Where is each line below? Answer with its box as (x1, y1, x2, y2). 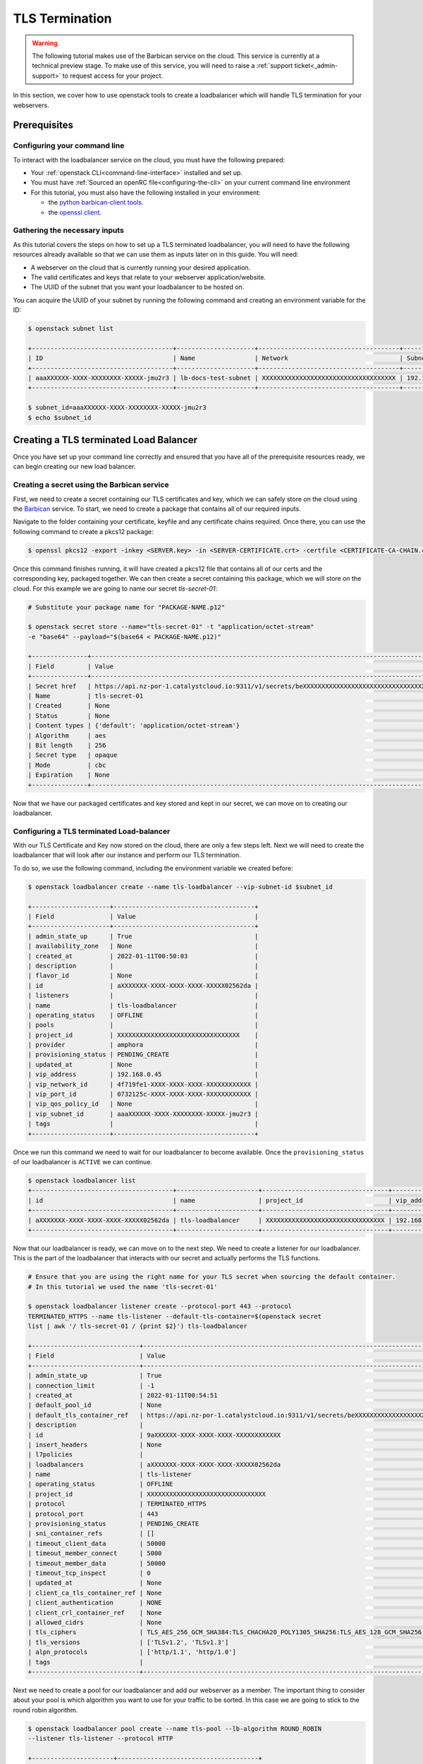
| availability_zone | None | (27, 942, 259, 950)
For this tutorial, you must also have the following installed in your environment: (30, 188, 261, 197)
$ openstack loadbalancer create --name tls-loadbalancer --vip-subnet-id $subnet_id (27, 883, 333, 890)
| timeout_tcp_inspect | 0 (27, 1569, 151, 1577)
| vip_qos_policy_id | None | (27, 1100, 259, 1108)
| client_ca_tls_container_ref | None (27, 1588, 162, 1597)
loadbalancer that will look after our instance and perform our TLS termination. (13, 851, 241, 859)
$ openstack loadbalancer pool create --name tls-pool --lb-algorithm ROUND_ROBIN (27, 1724, 322, 1732)
